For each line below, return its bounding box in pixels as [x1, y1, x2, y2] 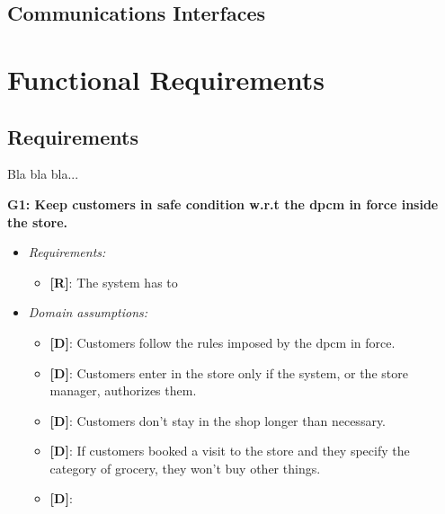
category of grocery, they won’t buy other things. [49, 458, 321, 477]
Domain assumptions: [28, 303, 148, 322]
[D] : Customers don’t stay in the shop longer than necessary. [49, 411, 387, 430]
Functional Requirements [7, 60, 325, 97]
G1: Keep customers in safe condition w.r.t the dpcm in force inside [7, 194, 439, 213]
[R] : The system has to [49, 272, 178, 291]
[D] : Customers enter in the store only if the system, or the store [49, 363, 408, 382]
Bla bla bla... [7, 164, 79, 183]
